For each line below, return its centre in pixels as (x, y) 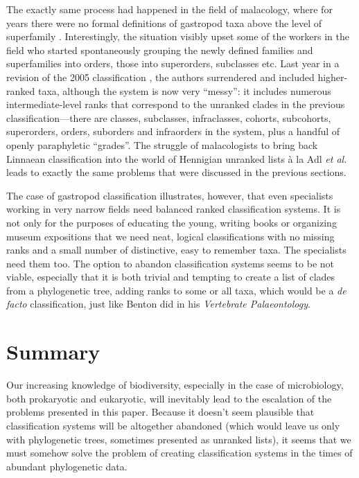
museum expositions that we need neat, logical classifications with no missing (170, 236)
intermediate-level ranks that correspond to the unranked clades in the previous (176, 104)
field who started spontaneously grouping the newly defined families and (160, 50)
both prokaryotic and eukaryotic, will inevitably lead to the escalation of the (169, 398)
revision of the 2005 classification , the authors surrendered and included (160, 77)
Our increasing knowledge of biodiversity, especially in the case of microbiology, (175, 385)
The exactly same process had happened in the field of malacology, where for (169, 9)
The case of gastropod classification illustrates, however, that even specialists (170, 195)
